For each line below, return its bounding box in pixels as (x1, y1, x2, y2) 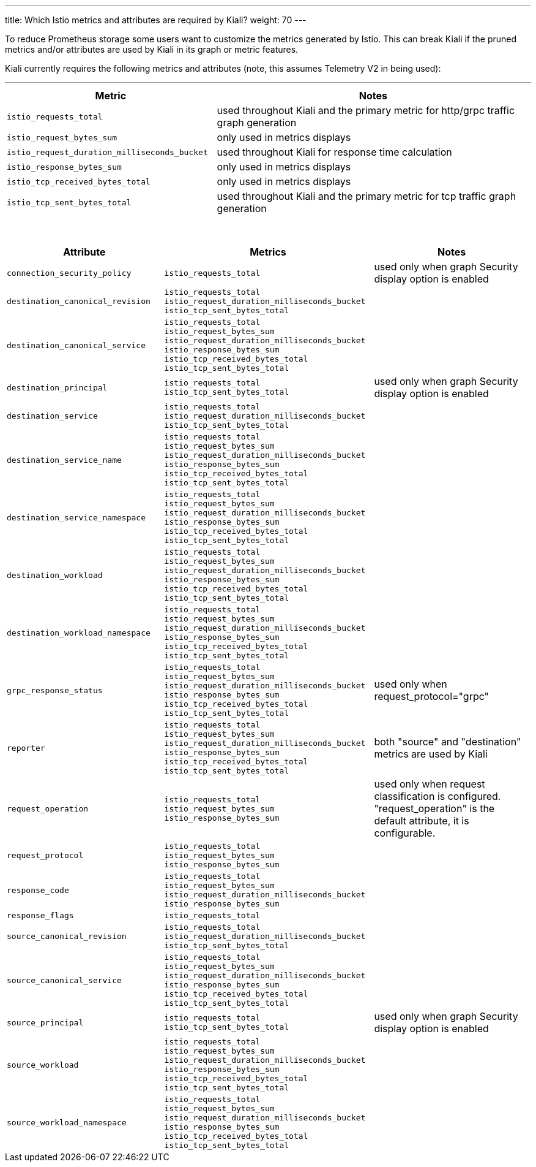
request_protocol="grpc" (374, 690, 489, 702)
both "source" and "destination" (374, 736, 521, 748)
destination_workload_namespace (7, 628, 151, 637)
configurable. (374, 827, 436, 839)
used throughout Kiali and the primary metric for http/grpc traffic (217, 104, 515, 116)
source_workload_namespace (7, 1117, 127, 1127)
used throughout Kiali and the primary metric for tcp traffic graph (217, 190, 516, 202)
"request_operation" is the (374, 802, 495, 815)
